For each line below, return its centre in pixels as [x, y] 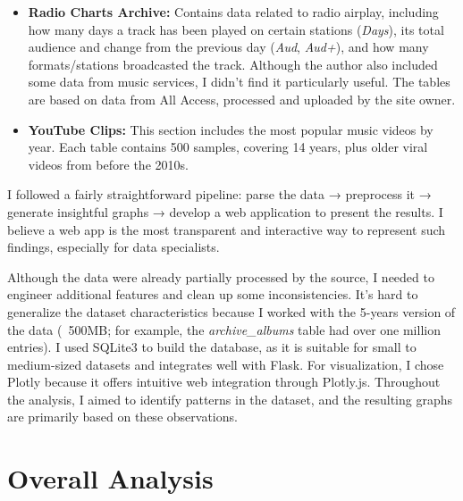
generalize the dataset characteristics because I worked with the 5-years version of [231, 311]
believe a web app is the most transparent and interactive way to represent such [227, 229]
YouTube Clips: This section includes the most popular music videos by [231, 129]
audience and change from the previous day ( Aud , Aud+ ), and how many [228, 47]
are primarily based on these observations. [122, 417]
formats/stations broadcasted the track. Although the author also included [233, 64]
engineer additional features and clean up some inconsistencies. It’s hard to [213, 294]
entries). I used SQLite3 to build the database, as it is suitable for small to [212, 347]
